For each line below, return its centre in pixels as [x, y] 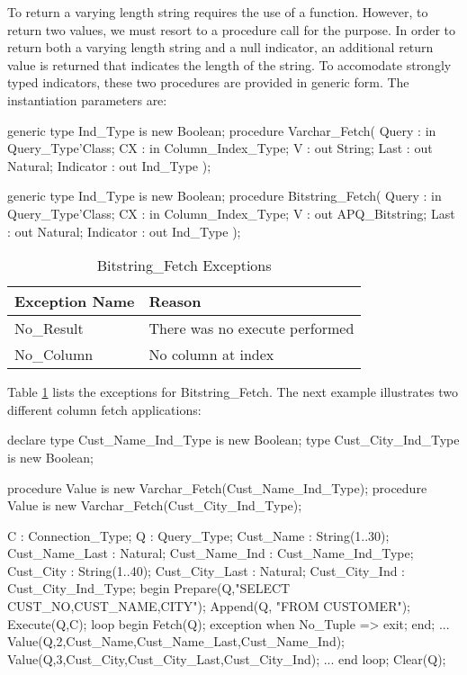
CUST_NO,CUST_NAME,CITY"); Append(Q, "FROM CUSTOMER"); [209, 606]
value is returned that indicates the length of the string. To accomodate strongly [229, 64]
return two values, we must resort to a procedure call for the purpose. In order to [232, 29]
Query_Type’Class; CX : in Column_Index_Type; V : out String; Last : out [220, 148]
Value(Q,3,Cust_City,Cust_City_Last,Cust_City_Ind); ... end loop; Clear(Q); [227, 658]
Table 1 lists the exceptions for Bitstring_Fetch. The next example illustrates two [233, 392]
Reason [175, 301]
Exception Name [75, 301]
